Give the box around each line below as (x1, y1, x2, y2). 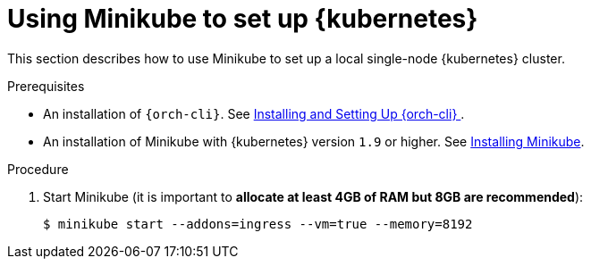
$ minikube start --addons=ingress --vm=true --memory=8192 (43, 216, 473, 231)
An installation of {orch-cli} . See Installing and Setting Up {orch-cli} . (43, 105, 465, 121)
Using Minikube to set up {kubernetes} (7, 4, 478, 34)
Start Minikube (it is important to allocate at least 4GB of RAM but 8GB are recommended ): (43, 188, 584, 204)
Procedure (7, 161, 69, 177)
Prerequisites (7, 78, 85, 94)
